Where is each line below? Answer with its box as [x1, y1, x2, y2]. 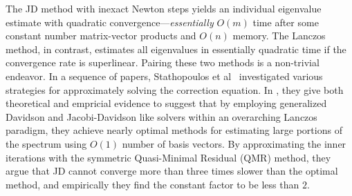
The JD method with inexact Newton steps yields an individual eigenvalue [6, 1, 322, 15]
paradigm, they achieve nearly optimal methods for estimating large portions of [6, 123, 342, 137]
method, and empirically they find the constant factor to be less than [6, 177, 299, 191]
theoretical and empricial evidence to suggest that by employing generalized [6, 96, 327, 110]
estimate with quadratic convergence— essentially [6, 14, 214, 29]
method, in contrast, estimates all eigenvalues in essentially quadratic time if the [6, 41, 346, 56]
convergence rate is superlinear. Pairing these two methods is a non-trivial [6, 55, 319, 70]
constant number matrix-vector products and [6, 28, 196, 43]
